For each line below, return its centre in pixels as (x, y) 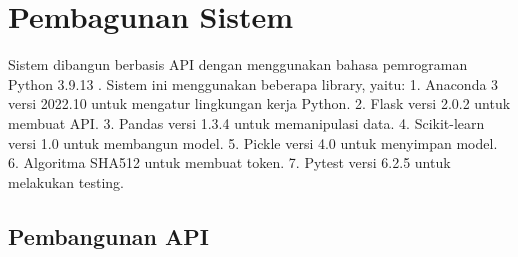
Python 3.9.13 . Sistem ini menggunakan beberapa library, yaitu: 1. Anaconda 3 (253, 83)
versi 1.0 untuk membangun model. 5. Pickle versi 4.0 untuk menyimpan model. (253, 142)
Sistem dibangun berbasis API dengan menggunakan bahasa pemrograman (238, 64)
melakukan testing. (66, 181)
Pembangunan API (108, 235)
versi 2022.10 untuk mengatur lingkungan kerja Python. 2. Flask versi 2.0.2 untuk (259, 103)
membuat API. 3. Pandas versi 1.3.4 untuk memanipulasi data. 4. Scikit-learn (246, 122)
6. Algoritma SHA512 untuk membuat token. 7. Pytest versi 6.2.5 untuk (229, 162)
